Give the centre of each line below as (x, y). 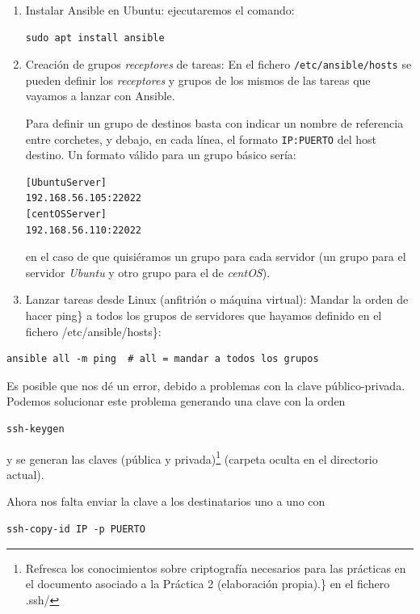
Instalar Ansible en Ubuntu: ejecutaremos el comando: (160, 10)
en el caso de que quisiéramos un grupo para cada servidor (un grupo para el (216, 257)
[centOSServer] (66, 214)
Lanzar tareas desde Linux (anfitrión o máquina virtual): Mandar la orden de (217, 299)
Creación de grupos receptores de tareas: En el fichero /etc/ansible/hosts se (218, 64)
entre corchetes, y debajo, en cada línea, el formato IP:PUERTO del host (201, 139)
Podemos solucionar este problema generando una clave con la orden (176, 401)
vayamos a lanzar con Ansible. (100, 96)
